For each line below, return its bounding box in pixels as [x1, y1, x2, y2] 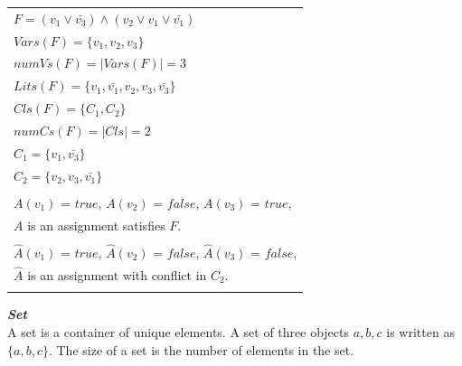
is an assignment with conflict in [27, 265, 207, 284]
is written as [386, 322, 455, 341]
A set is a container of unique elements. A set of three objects [7, 322, 350, 341]
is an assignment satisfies [27, 215, 165, 234]
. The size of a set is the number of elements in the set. [48, 340, 354, 359]
